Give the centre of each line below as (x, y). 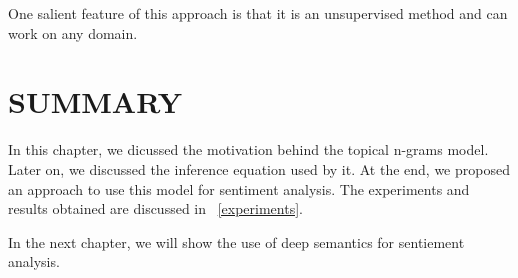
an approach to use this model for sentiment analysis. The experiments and (239, 188)
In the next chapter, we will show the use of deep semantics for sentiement (236, 241)
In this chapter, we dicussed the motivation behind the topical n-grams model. (248, 149)
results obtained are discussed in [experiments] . (155, 208)
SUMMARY (95, 101)
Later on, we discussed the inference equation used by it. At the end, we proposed (259, 168)
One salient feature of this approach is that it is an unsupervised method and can (258, 13)
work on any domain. (73, 32)
